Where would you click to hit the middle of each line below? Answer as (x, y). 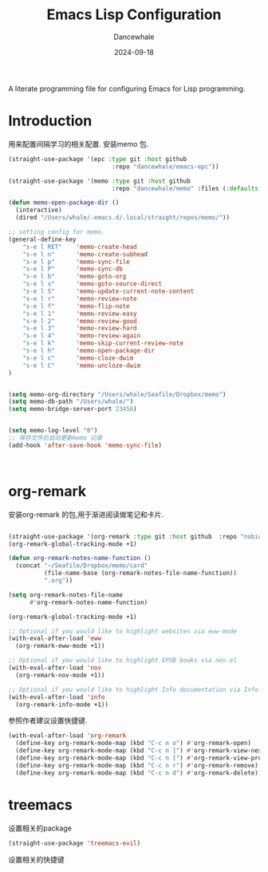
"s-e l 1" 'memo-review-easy (80, 314)
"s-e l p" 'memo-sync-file (76, 262)
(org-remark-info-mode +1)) (62, 704)
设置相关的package (40, 828)
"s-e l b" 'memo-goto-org (75, 277)
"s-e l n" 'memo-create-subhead (85, 254)
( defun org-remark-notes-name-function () (80, 558)
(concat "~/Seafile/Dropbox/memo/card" (82, 566)
